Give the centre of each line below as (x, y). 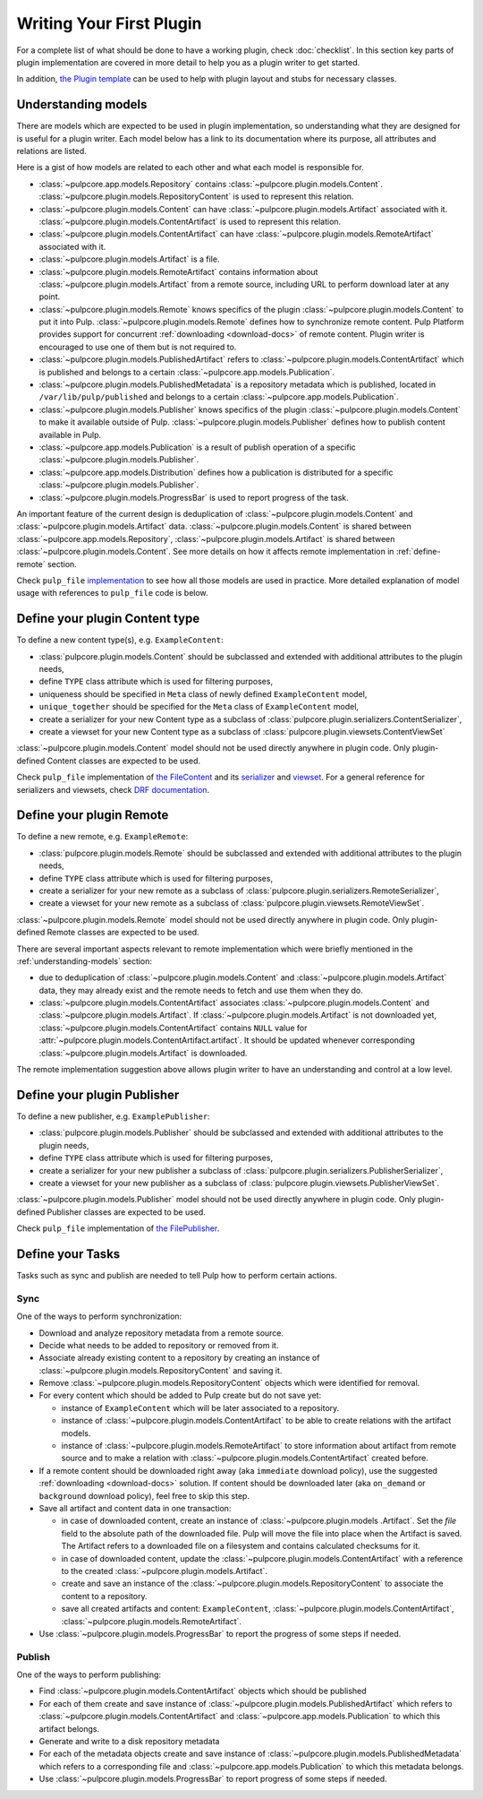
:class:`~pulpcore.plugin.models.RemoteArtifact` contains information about (178, 271)
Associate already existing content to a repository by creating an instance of (179, 1358)
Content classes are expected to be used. (124, 761)
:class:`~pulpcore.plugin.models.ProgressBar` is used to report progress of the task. (194, 497)
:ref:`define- (418, 552)
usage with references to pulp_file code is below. (113, 593)
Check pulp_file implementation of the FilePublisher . (118, 1228)
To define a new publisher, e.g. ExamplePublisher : (113, 1116)
